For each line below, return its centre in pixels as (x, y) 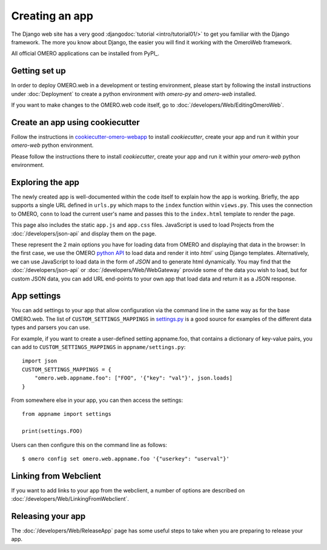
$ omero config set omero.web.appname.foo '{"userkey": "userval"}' (126, 459)
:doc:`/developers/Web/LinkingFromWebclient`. (70, 499)
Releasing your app (48, 516)
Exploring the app (45, 182)
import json (40, 361)
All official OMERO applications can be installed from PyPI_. (85, 53)
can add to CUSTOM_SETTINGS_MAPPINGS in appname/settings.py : (98, 347)
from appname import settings (67, 414)
